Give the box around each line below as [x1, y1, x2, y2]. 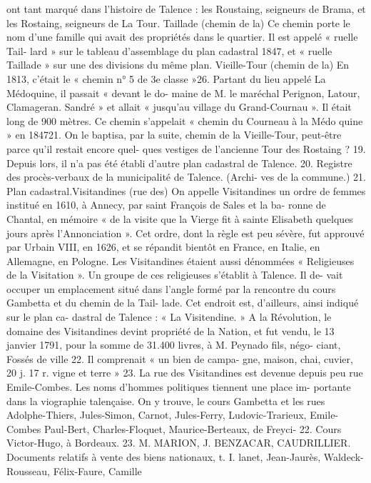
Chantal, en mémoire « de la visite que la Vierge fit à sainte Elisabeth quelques [6, 211, 353, 226]
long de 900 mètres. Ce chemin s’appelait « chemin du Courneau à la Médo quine [6, 113, 363, 128]
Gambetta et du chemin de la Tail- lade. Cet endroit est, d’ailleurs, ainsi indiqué [6, 295, 359, 310]
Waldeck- [323, 449, 364, 464]
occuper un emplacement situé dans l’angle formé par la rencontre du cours [6, 281, 336, 296]
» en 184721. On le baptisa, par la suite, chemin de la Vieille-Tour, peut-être [6, 127, 342, 142]
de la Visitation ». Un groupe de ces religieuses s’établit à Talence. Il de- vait [6, 267, 343, 282]
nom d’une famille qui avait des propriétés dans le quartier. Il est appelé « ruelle [6, 29, 358, 44]
